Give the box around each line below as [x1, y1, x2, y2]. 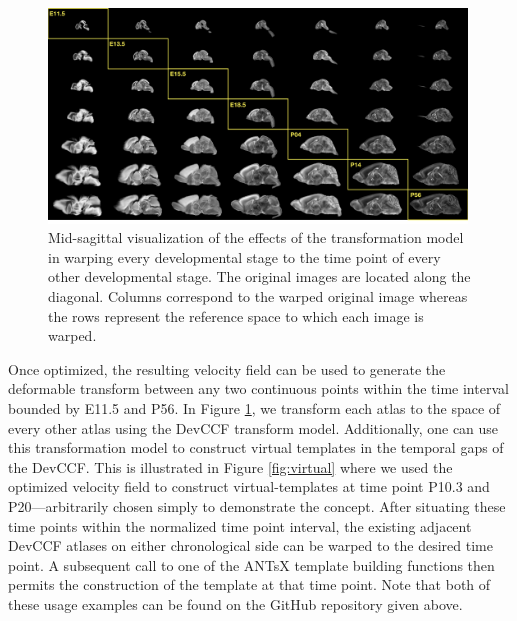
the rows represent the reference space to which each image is [48, 305, 424, 326]
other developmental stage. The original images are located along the [48, 266, 471, 287]
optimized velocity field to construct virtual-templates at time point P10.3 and [8, 476, 490, 497]
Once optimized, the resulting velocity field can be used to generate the [8, 358, 446, 379]
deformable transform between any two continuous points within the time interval [8, 378, 509, 399]
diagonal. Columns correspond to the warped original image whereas [48, 285, 468, 306]
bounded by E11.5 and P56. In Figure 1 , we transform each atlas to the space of [8, 397, 501, 418]
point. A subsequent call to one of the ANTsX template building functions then [8, 554, 495, 575]
